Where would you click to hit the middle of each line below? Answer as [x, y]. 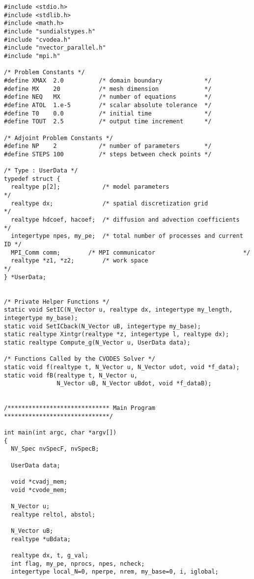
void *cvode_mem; [39, 490]
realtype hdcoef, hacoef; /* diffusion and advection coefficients [125, 220]
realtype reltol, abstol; [53, 514]
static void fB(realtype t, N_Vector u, [71, 375]
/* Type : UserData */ [41, 171]
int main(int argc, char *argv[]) [60, 433]
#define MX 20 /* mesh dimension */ [108, 89]
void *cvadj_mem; [39, 482]
